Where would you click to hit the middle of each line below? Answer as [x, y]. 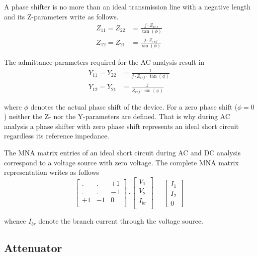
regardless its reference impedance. [57, 136]
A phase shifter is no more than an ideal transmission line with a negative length [128, 6]
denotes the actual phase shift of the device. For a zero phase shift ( [134, 106]
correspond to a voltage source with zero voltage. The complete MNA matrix [122, 162]
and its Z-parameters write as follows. [61, 16]
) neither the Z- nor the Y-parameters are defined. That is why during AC [117, 116]
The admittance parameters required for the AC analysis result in [104, 62]
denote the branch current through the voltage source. [121, 221]
